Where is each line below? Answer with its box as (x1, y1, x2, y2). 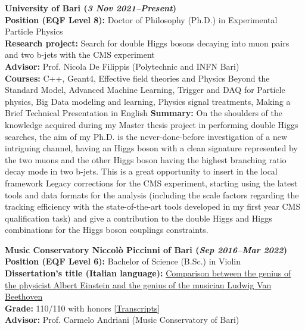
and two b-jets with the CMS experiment (5, 48, 155, 61)
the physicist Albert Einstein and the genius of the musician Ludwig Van (5, 278, 272, 291)
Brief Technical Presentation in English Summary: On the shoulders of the (5, 107, 282, 119)
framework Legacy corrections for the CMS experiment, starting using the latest (5, 176, 298, 189)
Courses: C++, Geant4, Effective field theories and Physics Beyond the (5, 71, 270, 84)
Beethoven (5, 290, 43, 303)
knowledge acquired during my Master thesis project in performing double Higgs (5, 118, 298, 130)
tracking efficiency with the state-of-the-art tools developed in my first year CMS (5, 200, 301, 213)
